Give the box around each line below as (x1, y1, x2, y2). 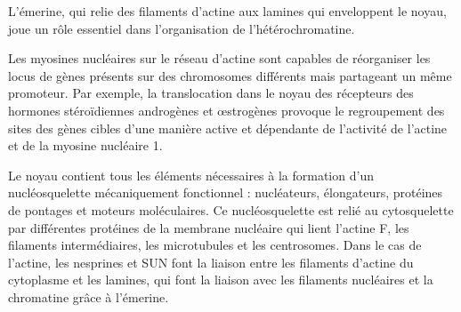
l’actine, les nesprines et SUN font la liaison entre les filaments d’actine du (8, 252, 414, 271)
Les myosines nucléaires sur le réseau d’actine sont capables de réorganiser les (8, 49, 431, 68)
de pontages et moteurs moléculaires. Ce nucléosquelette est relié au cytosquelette (8, 200, 454, 219)
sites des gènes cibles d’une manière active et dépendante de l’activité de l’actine (8, 118, 448, 137)
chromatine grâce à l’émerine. (8, 287, 169, 306)
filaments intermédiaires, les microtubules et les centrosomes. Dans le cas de (8, 236, 422, 254)
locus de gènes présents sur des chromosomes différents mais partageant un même (8, 66, 452, 84)
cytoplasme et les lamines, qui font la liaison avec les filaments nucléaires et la (8, 270, 433, 289)
